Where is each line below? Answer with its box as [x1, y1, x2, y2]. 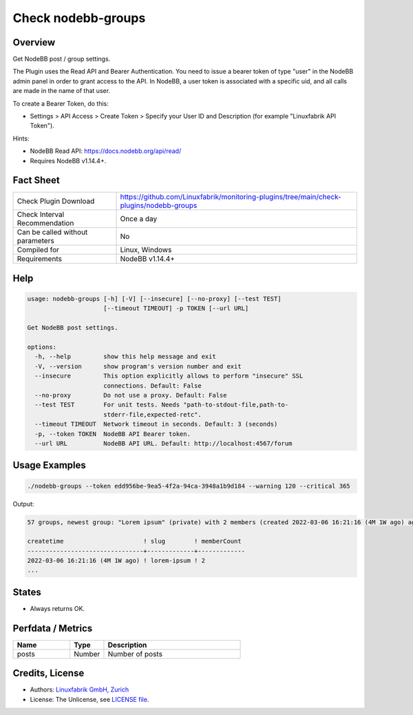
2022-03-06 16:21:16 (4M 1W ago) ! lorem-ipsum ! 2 [27, 557, 206, 565]
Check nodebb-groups [12, 10, 146, 25]
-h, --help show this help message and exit [34, 353, 216, 361]
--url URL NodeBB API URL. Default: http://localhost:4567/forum [34, 439, 293, 447]
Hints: [12, 134, 30, 143]
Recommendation [17, 218, 74, 228]
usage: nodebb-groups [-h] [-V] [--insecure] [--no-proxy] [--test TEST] [27, 295, 282, 303]
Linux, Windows [120, 245, 172, 255]
